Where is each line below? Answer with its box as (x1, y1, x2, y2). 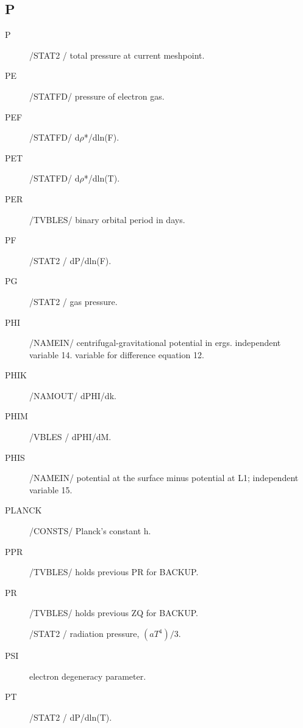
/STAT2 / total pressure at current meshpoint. (29, 48, 205, 61)
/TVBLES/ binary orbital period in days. (29, 213, 185, 226)
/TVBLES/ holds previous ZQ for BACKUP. (29, 606, 198, 619)
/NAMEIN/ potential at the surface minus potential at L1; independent (29, 471, 299, 484)
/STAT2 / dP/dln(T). (29, 710, 112, 723)
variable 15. (29, 483, 73, 496)
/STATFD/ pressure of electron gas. (29, 89, 165, 102)
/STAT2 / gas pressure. (29, 295, 118, 307)
